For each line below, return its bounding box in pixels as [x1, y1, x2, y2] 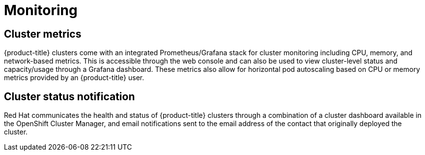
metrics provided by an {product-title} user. [4, 73, 144, 82]
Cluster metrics [4, 27, 82, 40]
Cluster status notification [4, 90, 135, 103]
